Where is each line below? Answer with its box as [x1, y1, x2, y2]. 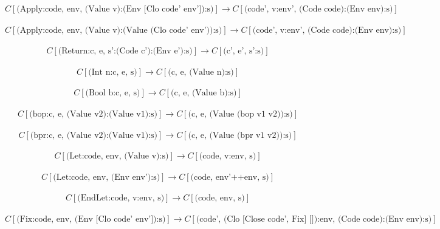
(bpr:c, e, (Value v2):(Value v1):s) [30, 131, 158, 140]
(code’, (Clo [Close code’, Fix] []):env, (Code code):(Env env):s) [196, 214, 432, 224]
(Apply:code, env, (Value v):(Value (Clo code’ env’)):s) [16, 26, 222, 35]
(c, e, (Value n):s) [168, 67, 234, 77]
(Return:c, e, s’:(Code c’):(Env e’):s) [58, 47, 193, 56]
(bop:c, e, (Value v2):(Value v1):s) [29, 109, 158, 118]
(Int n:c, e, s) [88, 67, 137, 77]
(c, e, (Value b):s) [170, 89, 237, 98]
